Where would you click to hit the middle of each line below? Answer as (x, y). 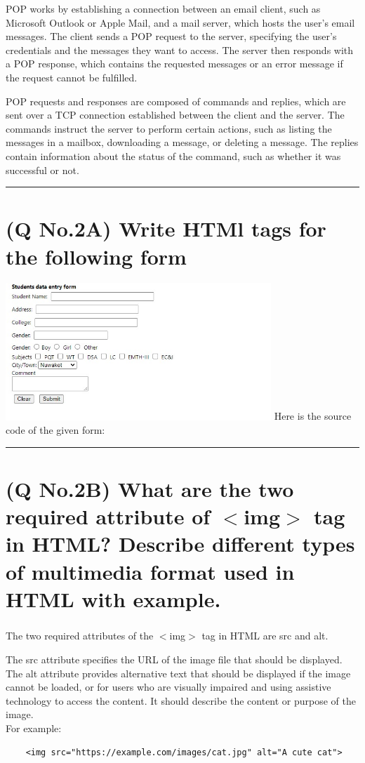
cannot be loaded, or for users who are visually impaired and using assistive (168, 687)
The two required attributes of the (80, 636)
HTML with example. (113, 598)
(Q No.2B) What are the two (150, 489)
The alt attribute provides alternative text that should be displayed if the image (178, 673)
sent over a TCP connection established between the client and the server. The (175, 115)
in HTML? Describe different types (180, 544)
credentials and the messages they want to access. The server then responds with (180, 49)
